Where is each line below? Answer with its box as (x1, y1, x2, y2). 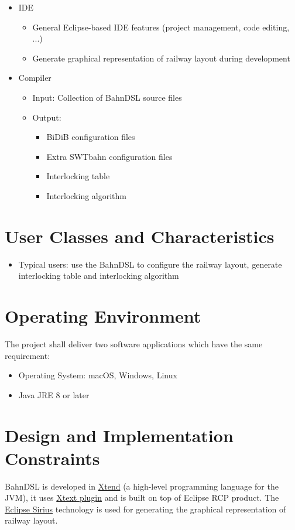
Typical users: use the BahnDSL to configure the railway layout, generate (18, 258, 282, 270)
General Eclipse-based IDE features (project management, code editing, (32, 20, 290, 33)
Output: (32, 111, 61, 123)
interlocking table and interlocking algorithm (18, 269, 179, 282)
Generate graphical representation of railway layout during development (32, 52, 290, 64)
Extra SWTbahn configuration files (46, 150, 173, 162)
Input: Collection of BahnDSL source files (32, 91, 182, 103)
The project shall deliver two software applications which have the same (5, 337, 263, 350)
